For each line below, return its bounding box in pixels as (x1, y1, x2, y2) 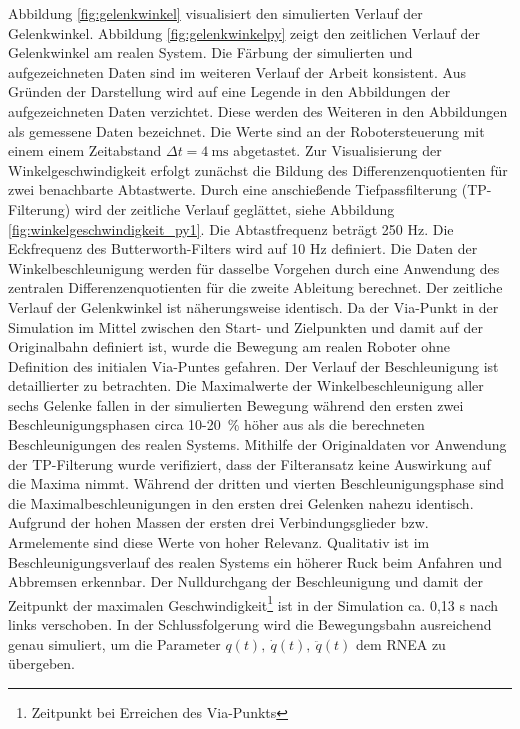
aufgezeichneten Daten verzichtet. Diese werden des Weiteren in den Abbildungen (8, 100, 508, 121)
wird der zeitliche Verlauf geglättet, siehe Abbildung (74, 198, 395, 219)
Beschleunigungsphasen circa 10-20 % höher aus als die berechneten (8, 414, 425, 435)
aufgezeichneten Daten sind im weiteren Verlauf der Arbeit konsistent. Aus (8, 61, 466, 82)
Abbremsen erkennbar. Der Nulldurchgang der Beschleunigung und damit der (8, 571, 483, 592)
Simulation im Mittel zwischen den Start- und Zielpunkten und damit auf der (8, 316, 484, 337)
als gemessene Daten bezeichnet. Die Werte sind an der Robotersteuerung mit (8, 120, 485, 141)
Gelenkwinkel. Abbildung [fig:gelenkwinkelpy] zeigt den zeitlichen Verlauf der (8, 22, 480, 43)
